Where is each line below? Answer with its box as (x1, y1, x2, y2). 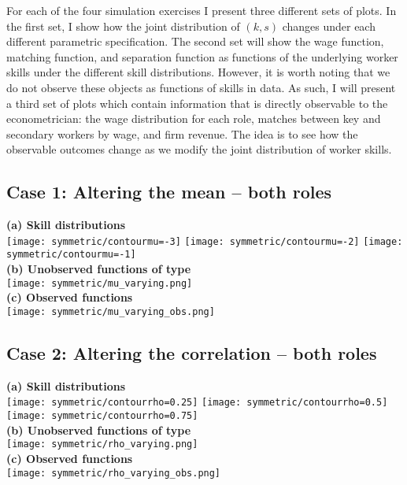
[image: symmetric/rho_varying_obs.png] (6, 467, 221, 479)
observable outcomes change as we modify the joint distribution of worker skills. (6, 141, 392, 157)
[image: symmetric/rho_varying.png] (6, 439, 198, 450)
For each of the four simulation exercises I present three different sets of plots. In (6, 2, 397, 18)
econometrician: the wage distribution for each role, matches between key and (6, 110, 381, 127)
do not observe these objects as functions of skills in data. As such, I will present (6, 79, 396, 95)
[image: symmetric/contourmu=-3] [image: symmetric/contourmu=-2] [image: (6, 235, 403, 247)
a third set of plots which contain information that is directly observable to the (6, 94, 388, 111)
